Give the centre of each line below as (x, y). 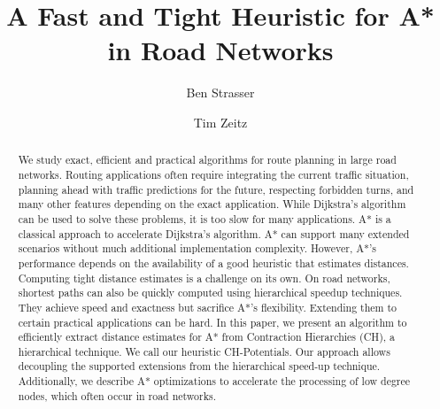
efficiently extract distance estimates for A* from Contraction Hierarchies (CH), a (206, 337)
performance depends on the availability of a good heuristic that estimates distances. (213, 262)
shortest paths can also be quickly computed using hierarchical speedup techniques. (210, 293)
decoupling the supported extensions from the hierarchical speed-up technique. (199, 366)
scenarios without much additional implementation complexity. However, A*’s (197, 248)
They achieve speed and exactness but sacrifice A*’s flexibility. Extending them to (208, 307)
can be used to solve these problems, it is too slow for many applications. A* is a (205, 218)
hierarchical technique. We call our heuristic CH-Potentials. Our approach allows (204, 351)
